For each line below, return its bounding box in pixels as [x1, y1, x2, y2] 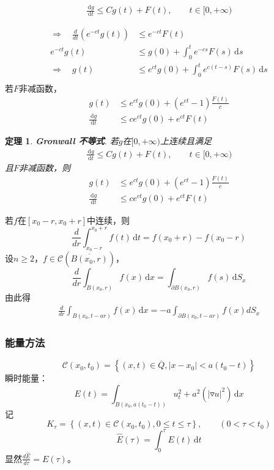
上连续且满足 [160, 134, 212, 147]
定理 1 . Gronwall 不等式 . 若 [5, 134, 119, 147]
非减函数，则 [19, 161, 71, 174]
